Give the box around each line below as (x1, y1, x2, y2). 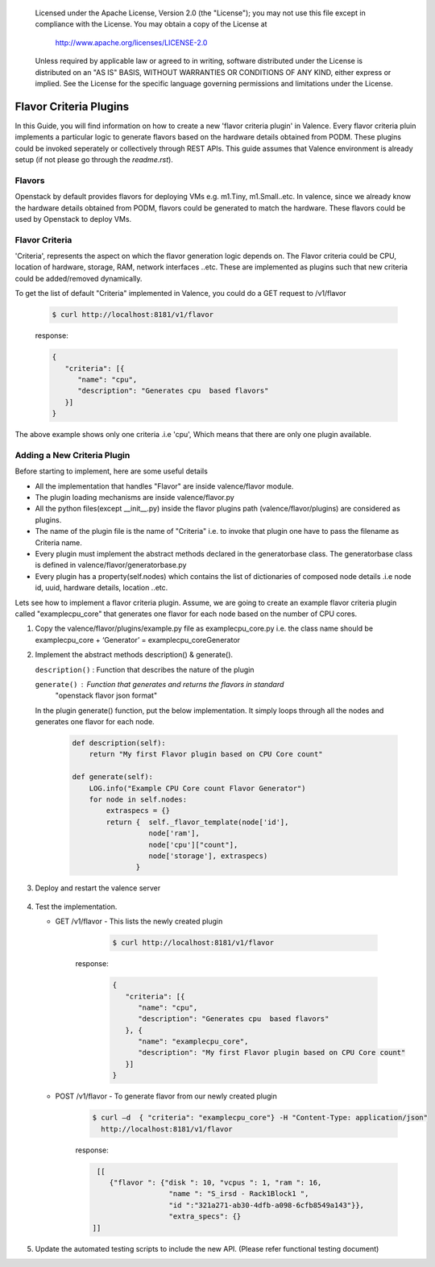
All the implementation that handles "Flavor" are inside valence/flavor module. (35, 481, 294, 491)
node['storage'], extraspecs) (148, 852, 268, 861)
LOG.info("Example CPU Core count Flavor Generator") (89, 783, 306, 793)
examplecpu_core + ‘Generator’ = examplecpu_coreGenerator (35, 635, 241, 644)
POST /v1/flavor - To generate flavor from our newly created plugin (55, 1091, 277, 1101)
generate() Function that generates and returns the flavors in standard (35, 679, 284, 689)
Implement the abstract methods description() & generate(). (35, 650, 234, 660)
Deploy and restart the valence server (35, 883, 161, 893)
